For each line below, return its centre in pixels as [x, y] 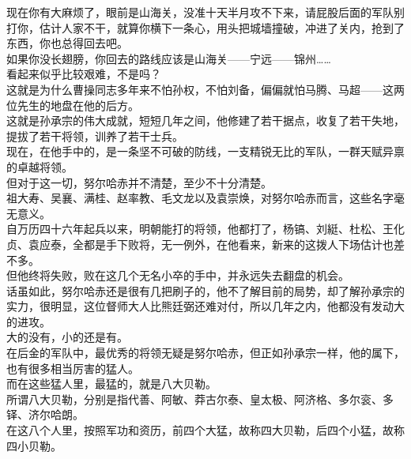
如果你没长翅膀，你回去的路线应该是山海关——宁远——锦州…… [169, 58]
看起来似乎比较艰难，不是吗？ [84, 74]
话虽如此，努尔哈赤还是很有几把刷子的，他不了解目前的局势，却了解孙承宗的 [205, 290]
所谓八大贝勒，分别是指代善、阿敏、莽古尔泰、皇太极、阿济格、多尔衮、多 [200, 399]
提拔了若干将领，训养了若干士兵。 [95, 135]
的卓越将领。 [40, 166]
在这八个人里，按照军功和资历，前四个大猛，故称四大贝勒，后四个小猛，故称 [205, 430]
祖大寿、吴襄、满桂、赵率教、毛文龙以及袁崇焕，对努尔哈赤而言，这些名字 [200, 198]
